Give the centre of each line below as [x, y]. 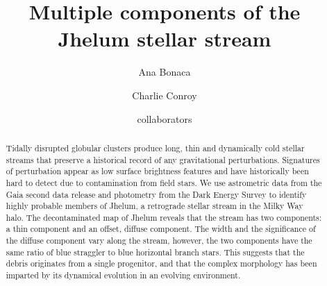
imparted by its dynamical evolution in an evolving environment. [123, 275]
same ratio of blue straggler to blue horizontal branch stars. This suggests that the [155, 252]
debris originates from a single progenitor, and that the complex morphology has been [161, 263]
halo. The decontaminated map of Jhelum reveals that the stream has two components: [164, 217]
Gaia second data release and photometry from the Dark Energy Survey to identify [156, 194]
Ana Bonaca [165, 72]
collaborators [165, 118]
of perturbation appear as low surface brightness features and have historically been [157, 171]
